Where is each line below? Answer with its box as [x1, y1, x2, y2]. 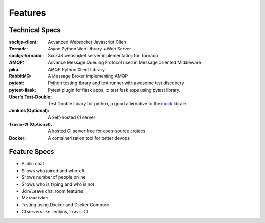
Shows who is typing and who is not [21, 181, 95, 187]
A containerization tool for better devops [48, 135, 130, 141]
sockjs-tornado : [9, 52, 43, 58]
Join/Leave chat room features [21, 188, 83, 194]
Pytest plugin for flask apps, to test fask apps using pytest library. [48, 87, 181, 93]
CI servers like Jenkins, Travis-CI [21, 209, 88, 215]
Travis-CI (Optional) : [9, 121, 53, 127]
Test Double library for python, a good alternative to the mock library [48, 100, 186, 106]
